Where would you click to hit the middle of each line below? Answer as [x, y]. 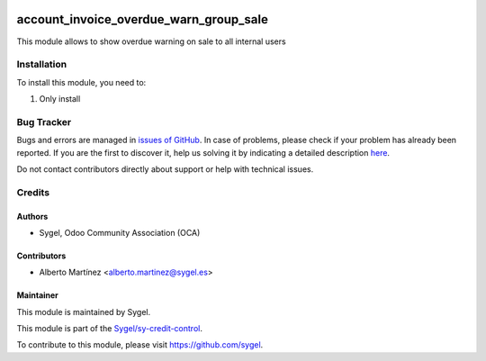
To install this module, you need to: [81, 82]
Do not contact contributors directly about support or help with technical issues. [165, 169]
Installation [42, 65]
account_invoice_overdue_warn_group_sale [143, 19]
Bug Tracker [44, 122]
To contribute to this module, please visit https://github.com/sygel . [140, 345]
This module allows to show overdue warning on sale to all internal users [152, 41]
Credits [33, 192]
